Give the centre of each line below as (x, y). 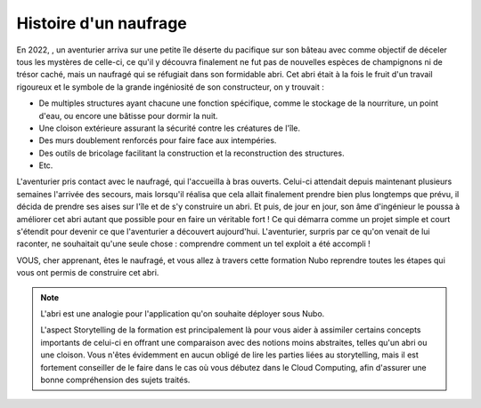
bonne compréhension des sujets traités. (115, 380)
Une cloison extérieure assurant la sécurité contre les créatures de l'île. (169, 128)
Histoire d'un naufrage (102, 23)
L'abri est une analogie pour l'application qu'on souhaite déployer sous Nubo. (183, 313)
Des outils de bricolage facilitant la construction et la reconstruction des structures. (192, 153)
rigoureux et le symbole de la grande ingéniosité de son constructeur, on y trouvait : (170, 87)
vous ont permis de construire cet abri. (88, 273)
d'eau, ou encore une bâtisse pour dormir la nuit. (128, 116)
